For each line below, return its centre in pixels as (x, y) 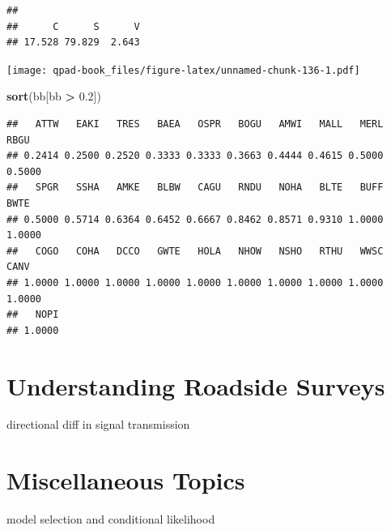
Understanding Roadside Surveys (196, 385)
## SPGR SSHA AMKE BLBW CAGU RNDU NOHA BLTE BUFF (195, 188)
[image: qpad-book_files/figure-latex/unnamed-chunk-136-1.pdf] (183, 70)
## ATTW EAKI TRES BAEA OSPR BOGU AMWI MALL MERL (195, 124)
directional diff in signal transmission (98, 424)
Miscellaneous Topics (126, 480)
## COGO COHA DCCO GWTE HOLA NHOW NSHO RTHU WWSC (195, 251)
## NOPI (33, 315)
